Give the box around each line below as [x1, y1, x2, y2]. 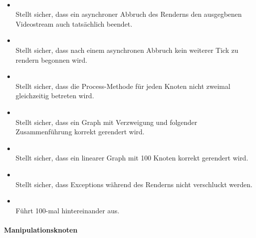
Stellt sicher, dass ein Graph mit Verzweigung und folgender [15, 117, 197, 127]
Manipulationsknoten [4, 224, 77, 235]
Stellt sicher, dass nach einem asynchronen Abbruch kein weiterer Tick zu [15, 44, 238, 55]
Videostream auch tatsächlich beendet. [15, 18, 133, 29]
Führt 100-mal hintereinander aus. [15, 205, 119, 215]
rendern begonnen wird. [15, 54, 88, 65]
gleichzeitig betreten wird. [15, 90, 94, 101]
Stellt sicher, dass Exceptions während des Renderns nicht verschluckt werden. [15, 179, 253, 189]
